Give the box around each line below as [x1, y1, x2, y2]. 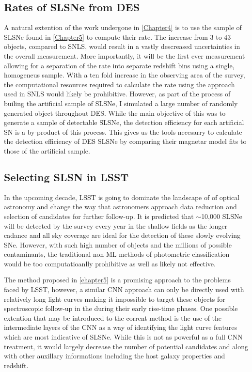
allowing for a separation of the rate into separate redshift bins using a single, [4, 60, 235, 70]
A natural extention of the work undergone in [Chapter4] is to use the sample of [4, 22, 242, 32]
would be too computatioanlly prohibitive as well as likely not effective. [4, 258, 216, 268]
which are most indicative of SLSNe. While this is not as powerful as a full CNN [4, 332, 243, 342]
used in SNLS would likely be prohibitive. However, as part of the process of [4, 89, 231, 99]
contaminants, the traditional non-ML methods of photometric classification [4, 249, 230, 259]
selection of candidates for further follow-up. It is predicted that [4, 211, 194, 221]
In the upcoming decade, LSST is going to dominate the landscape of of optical [4, 192, 240, 202]
